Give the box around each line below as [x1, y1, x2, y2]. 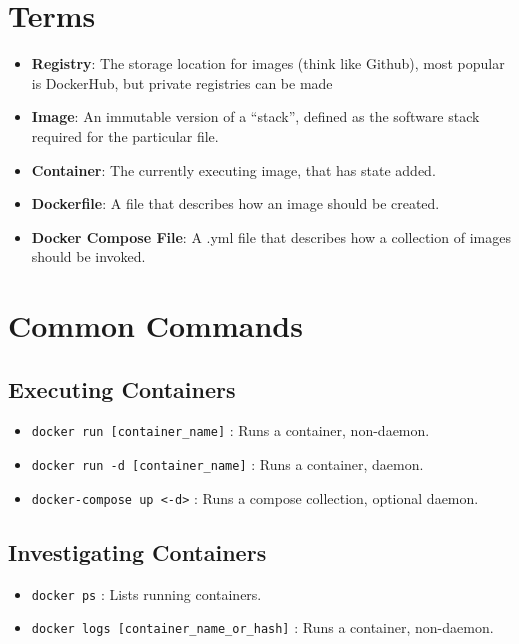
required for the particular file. [31, 125, 219, 146]
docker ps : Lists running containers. [31, 583, 262, 604]
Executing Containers [8, 373, 236, 404]
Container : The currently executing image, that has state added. [31, 159, 436, 180]
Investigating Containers [8, 536, 267, 567]
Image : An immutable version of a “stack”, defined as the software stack [31, 106, 480, 127]
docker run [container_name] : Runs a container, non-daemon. [31, 420, 430, 441]
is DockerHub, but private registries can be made [31, 72, 333, 93]
